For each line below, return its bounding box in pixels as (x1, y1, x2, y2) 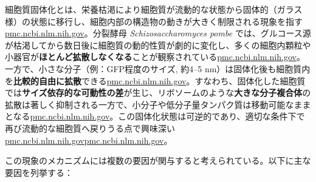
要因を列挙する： (5, 166, 73, 178)
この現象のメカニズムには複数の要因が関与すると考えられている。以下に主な (5, 154, 311, 167)
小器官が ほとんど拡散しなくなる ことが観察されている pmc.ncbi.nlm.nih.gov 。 (5, 50, 305, 63)
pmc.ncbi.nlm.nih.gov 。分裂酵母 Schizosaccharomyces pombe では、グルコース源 (5, 27, 311, 39)
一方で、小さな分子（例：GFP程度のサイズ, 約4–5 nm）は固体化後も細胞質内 (5, 62, 311, 75)
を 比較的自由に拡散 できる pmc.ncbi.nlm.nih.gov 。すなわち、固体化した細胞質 (5, 74, 306, 87)
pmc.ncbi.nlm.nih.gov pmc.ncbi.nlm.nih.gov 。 (5, 133, 173, 146)
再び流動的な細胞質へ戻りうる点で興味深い (5, 121, 175, 134)
